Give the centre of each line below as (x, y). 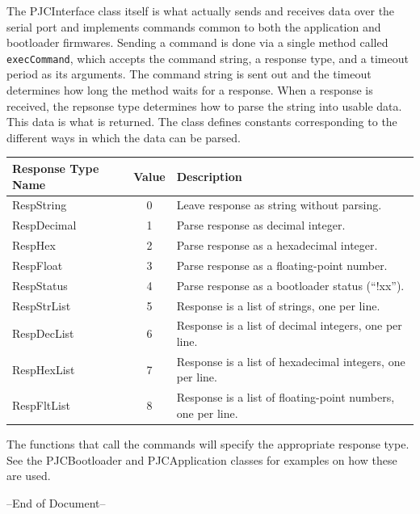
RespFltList (41, 405)
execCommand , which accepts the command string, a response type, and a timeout (208, 58)
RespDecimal (44, 225)
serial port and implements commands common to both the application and (194, 26)
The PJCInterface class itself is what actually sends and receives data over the (201, 11)
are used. (29, 476)
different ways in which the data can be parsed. (124, 137)
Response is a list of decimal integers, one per (289, 325)
